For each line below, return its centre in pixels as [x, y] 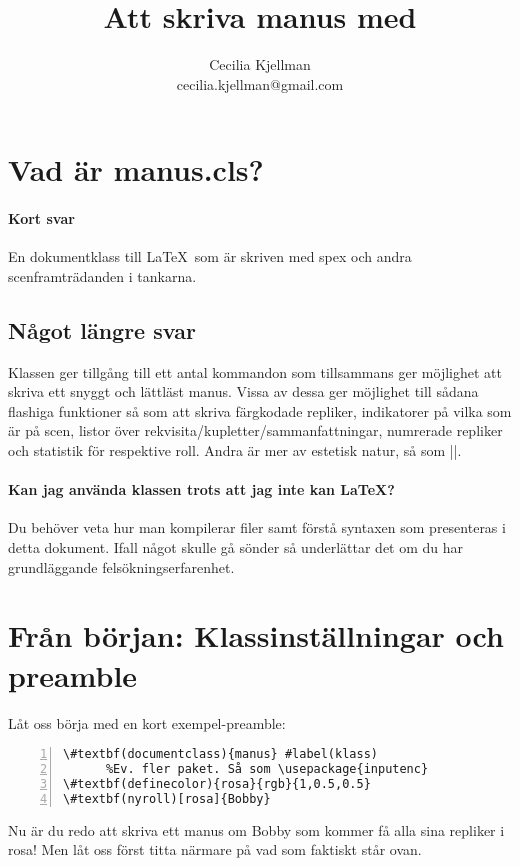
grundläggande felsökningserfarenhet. [121, 566]
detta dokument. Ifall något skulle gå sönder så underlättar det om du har [236, 547]
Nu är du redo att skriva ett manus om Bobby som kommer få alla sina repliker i [256, 829]
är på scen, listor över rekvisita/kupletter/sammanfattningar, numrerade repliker [255, 430]
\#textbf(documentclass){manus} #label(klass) [220, 754]
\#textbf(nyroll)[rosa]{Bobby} [167, 798]
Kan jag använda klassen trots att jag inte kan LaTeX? [201, 489]
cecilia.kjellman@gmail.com [260, 83]
